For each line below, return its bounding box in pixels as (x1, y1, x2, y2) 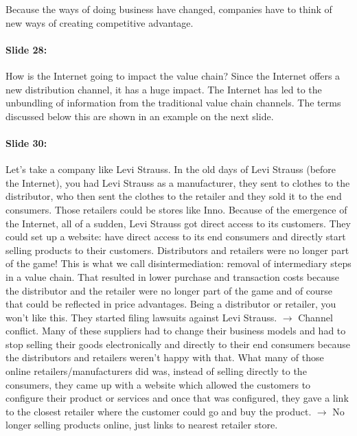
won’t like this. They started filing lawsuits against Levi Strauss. (5, 310, 277, 324)
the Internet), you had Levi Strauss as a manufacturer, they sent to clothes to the (5, 175, 350, 190)
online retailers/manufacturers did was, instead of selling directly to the (5, 364, 307, 378)
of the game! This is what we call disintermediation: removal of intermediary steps (5, 256, 352, 271)
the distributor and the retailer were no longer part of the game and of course (5, 283, 333, 297)
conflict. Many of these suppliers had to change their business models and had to (5, 323, 346, 338)
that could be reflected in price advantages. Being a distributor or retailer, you (5, 297, 336, 311)
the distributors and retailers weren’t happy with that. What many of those (5, 350, 324, 365)
